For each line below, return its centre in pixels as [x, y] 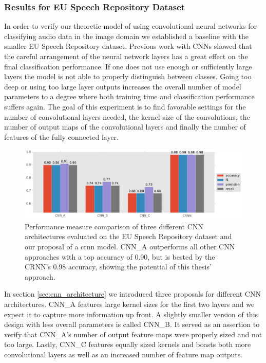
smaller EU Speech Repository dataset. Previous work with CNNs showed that [128, 46]
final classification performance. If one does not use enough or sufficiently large [128, 66]
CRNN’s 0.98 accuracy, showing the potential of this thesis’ [118, 267]
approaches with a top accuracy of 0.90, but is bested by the [120, 256]
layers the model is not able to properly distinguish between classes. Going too [128, 76]
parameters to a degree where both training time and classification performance [129, 96]
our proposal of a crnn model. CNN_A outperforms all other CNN [130, 246]
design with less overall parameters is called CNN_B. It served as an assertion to [132, 324]
